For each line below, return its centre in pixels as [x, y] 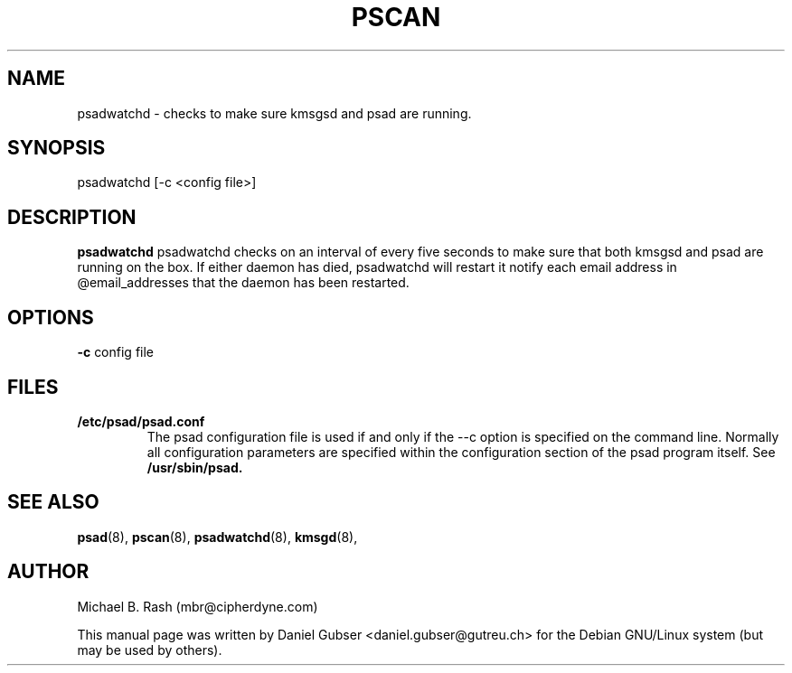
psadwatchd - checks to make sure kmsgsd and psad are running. [274, 113]
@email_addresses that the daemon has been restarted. [243, 283]
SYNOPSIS [57, 148]
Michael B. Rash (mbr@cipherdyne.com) [198, 606]
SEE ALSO [53, 502]
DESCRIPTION [72, 217]
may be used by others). [150, 650]
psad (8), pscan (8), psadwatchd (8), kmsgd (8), [217, 537]
